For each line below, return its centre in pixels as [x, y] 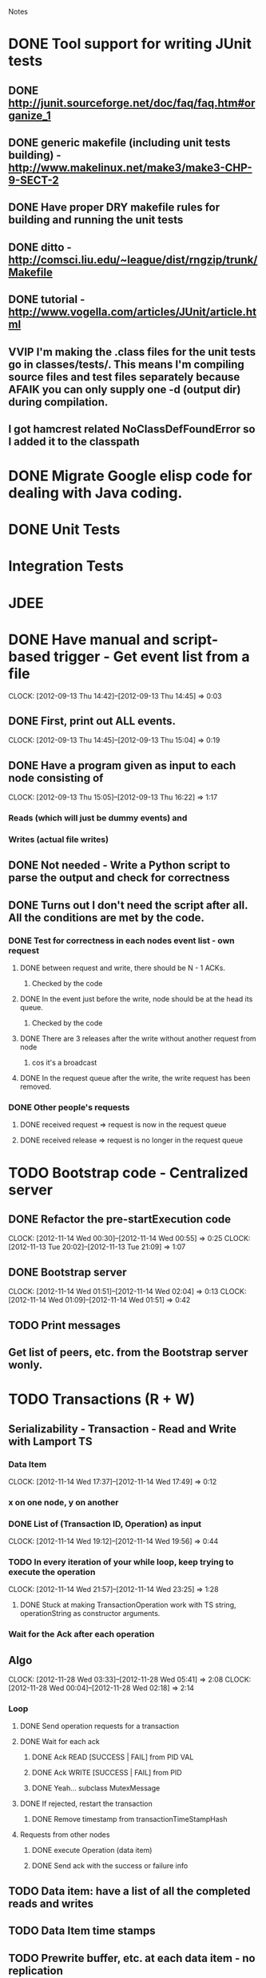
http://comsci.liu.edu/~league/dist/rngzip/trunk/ [133, 260]
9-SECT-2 [34, 180]
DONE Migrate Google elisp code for [131, 476]
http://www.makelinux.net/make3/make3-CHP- [130, 167]
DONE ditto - [40, 247]
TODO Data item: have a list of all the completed [129, 1891]
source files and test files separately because [124, 377]
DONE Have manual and [89, 639]
